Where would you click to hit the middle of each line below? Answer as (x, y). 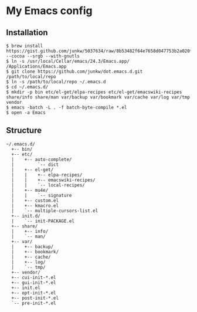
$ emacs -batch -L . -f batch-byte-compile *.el (67, 107)
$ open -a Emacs (26, 113)
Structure (24, 130)
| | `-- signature (42, 195)
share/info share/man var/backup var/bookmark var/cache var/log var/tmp (98, 97)
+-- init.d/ (26, 216)
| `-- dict (35, 165)
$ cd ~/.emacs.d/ (27, 87)
